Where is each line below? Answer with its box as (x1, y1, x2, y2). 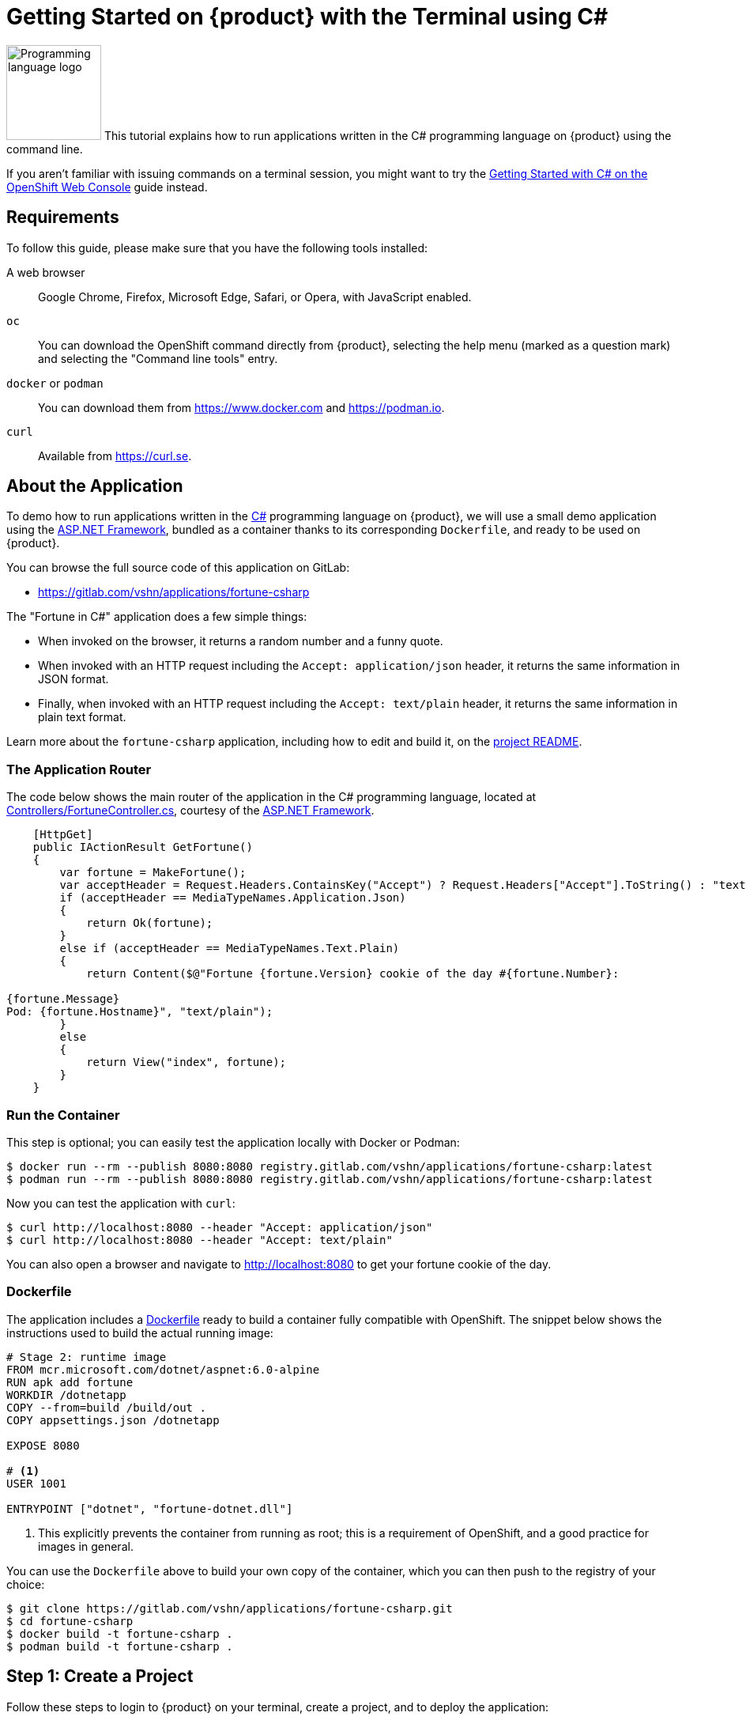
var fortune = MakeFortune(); (59, 866, 247, 879)
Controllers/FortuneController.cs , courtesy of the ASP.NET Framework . (6, 803, 375, 818)
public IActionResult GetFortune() (32, 841, 253, 854)
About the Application (6, 476, 183, 497)
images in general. (38, 1539, 134, 1553)
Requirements (6, 207, 119, 228)
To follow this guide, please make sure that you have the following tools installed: (6, 240, 428, 255)
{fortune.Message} (6, 992, 120, 1006)
